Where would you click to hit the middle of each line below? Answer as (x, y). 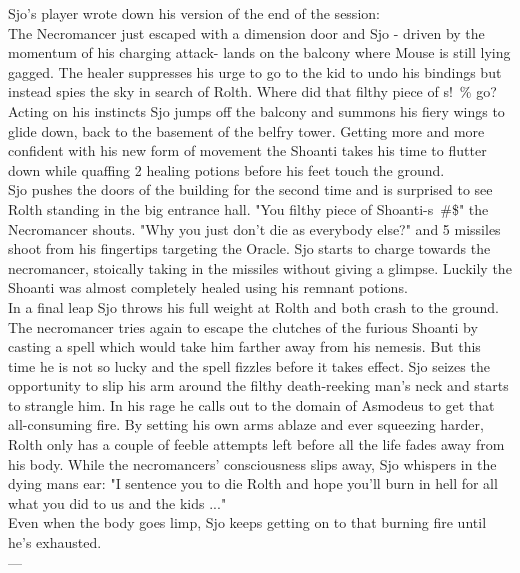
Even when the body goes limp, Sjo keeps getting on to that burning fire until (247, 522)
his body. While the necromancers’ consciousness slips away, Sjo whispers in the (252, 463)
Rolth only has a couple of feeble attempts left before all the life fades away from (256, 444)
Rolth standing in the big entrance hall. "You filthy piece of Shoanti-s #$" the (248, 208)
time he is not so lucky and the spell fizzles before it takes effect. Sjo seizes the (249, 365)
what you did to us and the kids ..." (117, 502)
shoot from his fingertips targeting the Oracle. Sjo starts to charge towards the (249, 248)
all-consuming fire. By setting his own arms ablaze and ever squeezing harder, (246, 424)
